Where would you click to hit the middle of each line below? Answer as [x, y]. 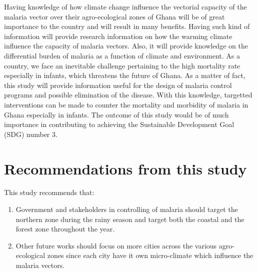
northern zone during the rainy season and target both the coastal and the [130, 219]
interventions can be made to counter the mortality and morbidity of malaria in [126, 104]
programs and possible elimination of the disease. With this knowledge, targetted [128, 95]
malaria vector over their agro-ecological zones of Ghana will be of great [114, 16]
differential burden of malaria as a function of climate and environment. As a [122, 55]
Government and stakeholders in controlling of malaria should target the [127, 209]
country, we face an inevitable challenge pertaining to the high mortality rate [122, 65]
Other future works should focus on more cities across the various [116, 245]
